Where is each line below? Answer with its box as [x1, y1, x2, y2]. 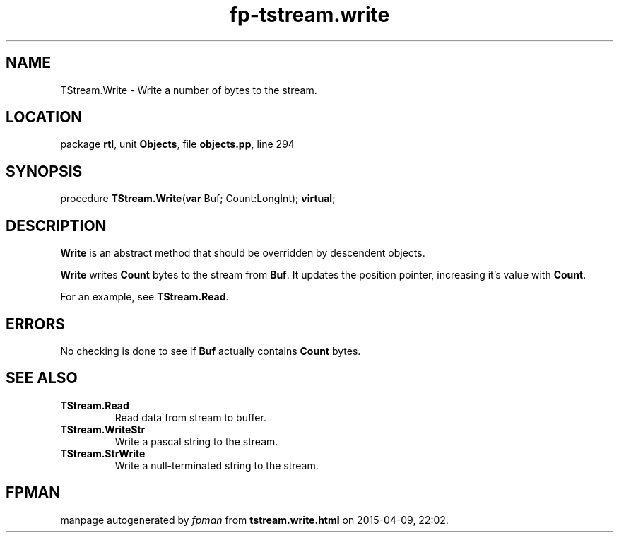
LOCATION [6, 108, 83, 127]
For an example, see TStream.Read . [60, 291, 229, 303]
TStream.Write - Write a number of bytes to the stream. [60, 83, 317, 96]
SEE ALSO [6, 369, 78, 387]
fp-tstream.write [229, 3, 390, 27]
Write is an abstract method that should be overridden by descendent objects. [60, 247, 425, 259]
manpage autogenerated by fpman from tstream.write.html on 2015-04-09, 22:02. [60, 513, 449, 526]
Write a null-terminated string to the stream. [114, 459, 319, 472]
